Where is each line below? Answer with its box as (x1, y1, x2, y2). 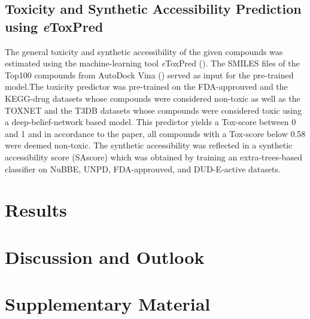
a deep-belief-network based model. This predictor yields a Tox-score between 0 (5, 116, 296, 128)
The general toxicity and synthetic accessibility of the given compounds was (5, 45, 283, 57)
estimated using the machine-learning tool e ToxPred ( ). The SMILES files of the (5, 57, 300, 69)
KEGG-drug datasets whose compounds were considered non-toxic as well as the (5, 92, 300, 104)
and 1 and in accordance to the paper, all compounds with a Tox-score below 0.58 (5, 127, 306, 139)
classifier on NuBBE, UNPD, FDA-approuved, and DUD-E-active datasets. (5, 162, 281, 175)
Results (5, 198, 67, 222)
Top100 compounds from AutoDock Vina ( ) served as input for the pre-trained (5, 68, 294, 81)
